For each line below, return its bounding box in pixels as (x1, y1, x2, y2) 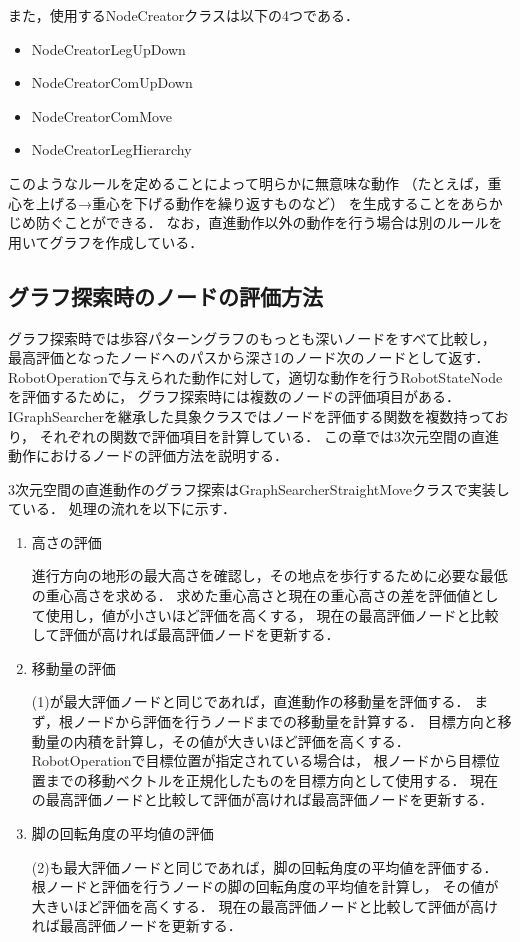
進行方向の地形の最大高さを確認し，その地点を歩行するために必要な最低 (31, 565, 508, 586)
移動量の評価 (31, 657, 116, 678)
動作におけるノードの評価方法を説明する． (8, 445, 288, 466)
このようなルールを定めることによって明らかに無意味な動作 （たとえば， (8, 172, 488, 193)
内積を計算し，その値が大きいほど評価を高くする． (73, 730, 410, 751)
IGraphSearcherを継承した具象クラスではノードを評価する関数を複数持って (8, 405, 495, 426)
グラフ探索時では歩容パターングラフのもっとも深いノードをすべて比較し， (8, 327, 496, 348)
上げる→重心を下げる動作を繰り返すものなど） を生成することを (35, 192, 461, 213)
